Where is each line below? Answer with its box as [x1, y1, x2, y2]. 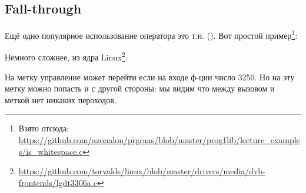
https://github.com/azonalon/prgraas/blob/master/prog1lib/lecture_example [18, 134, 300, 146]
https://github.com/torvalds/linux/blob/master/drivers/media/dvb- [18, 165, 265, 177]
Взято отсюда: [18, 122, 69, 134]
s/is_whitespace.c [18, 145, 83, 157]
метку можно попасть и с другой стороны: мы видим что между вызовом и [5, 82, 275, 94]
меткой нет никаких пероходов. [5, 93, 117, 106]
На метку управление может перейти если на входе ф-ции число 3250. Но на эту [5, 70, 295, 83]
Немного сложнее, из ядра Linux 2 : [5, 49, 128, 63]
